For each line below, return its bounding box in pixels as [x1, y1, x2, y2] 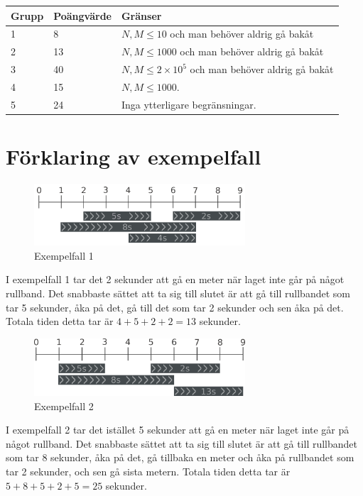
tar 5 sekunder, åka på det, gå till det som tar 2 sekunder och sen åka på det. [6, 299, 344, 314]
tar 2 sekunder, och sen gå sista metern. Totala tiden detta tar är [6, 464, 291, 479]
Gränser [121, 8, 162, 23]
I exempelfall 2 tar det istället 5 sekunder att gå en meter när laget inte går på [6, 422, 350, 437]
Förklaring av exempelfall [6, 142, 261, 170]
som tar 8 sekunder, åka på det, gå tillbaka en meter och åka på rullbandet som [6, 450, 354, 465]
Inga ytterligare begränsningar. [121, 97, 256, 111]
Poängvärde [53, 8, 112, 23]
